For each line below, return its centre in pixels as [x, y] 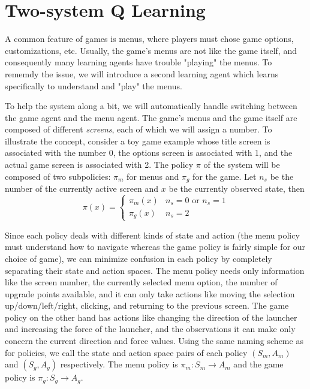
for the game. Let [225, 176]
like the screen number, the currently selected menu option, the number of [141, 282]
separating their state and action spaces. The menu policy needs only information [155, 270]
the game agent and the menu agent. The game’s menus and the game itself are [151, 117]
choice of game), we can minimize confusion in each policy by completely [139, 258]
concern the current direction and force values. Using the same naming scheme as [154, 341]
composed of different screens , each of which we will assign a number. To [139, 129]
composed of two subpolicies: [58, 176]
